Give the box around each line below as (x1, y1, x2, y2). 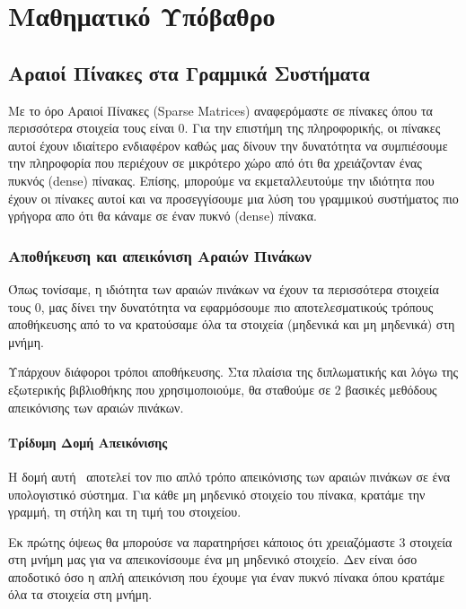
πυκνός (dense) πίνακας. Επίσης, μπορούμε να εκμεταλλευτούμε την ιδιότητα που (8, 170, 435, 189)
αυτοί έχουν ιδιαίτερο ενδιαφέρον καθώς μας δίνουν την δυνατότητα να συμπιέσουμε (8, 135, 448, 154)
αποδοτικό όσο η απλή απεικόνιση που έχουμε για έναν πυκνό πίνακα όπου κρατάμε (8, 567, 445, 586)
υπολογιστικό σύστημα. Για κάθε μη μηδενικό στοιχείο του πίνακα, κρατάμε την (8, 484, 426, 503)
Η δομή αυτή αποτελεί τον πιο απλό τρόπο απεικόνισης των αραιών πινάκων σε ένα (8, 466, 451, 485)
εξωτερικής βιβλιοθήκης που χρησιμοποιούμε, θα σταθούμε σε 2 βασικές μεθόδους (8, 379, 437, 398)
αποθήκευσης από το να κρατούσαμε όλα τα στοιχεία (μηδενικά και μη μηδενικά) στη (8, 315, 455, 334)
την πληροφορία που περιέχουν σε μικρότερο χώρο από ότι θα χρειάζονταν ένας (8, 153, 422, 172)
